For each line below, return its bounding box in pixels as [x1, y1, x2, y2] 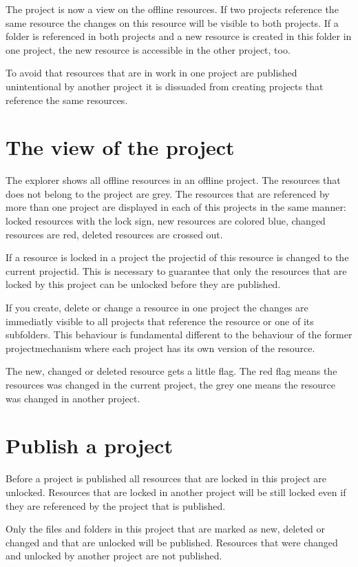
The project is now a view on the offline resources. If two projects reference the [6, 2, 339, 16]
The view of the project [6, 133, 235, 161]
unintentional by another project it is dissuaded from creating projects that [6, 79, 324, 93]
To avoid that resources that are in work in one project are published [6, 65, 297, 80]
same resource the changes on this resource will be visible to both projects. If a [6, 15, 339, 30]
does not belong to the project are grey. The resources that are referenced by [6, 186, 330, 200]
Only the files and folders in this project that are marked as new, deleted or [6, 522, 326, 536]
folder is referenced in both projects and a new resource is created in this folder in [6, 29, 352, 43]
